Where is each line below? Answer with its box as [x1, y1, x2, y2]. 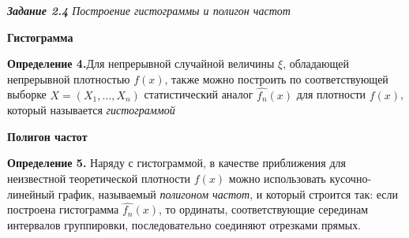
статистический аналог [144, 86, 253, 102]
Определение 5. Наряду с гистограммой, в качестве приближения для [7, 154, 346, 171]
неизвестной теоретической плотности [7, 169, 191, 186]
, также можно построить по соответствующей [164, 70, 388, 87]
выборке [7, 86, 47, 102]
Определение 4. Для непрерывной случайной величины [7, 55, 275, 72]
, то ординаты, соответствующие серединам [158, 201, 369, 218]
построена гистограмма [7, 201, 119, 218]
